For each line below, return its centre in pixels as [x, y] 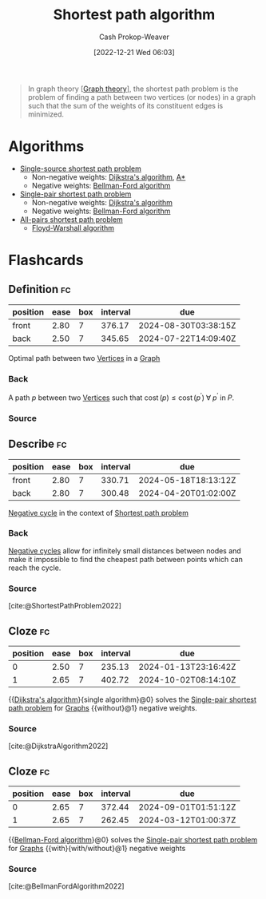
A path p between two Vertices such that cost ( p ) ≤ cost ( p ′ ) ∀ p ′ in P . [121, 397]
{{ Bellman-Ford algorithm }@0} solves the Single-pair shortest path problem [133, 840]
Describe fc [38, 444]
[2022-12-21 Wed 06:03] [134, 52]
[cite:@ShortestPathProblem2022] [65, 606]
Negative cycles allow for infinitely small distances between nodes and [125, 550]
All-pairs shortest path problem [71, 219]
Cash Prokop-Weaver [134, 37]
